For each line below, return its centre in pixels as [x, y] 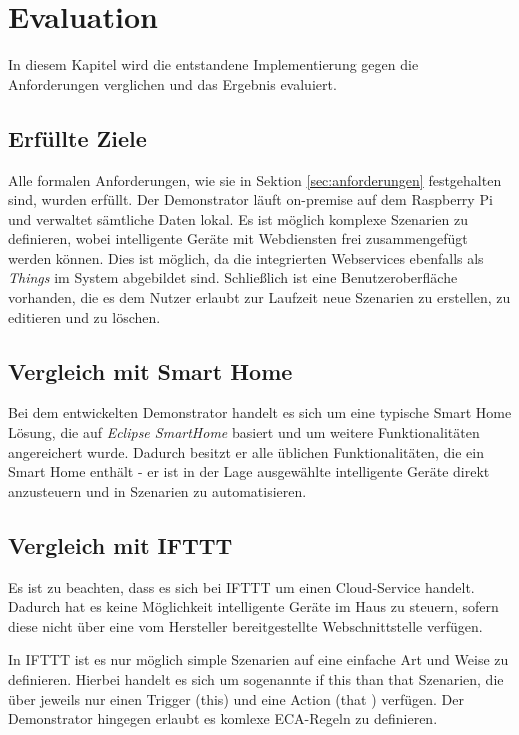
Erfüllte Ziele [77, 137]
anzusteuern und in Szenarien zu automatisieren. [157, 490]
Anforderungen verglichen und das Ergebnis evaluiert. [172, 83]
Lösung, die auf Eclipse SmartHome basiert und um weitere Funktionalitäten [244, 432]
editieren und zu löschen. [84, 316]
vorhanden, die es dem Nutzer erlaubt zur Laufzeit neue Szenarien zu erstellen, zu [259, 297]
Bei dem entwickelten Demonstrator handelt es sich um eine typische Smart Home [260, 412]
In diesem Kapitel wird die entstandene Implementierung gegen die [213, 64]
